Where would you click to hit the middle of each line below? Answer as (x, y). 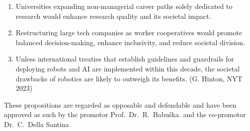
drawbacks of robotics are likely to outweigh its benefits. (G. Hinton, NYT (129, 78)
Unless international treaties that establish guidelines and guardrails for (125, 59)
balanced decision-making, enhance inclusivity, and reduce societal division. (130, 42)
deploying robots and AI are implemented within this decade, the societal (128, 68)
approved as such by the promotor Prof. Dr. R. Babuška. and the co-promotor (125, 114)
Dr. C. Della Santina (37, 124)
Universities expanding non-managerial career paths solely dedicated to (124, 6)
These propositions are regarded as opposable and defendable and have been (120, 104)
